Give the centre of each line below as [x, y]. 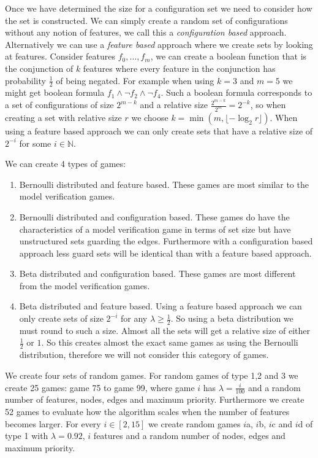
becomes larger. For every [53, 423]
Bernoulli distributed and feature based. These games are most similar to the [164, 184]
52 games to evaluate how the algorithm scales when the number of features [147, 411]
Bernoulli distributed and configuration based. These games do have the [154, 216]
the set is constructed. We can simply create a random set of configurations [146, 20]
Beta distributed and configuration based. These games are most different [157, 274]
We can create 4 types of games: [65, 164]
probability [25, 80]
